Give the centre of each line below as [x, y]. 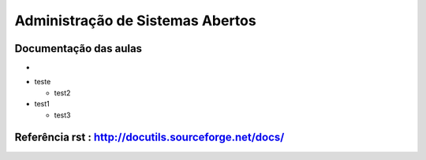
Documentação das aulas [78, 48]
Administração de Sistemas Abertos [135, 20]
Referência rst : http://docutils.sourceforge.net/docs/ [149, 138]
